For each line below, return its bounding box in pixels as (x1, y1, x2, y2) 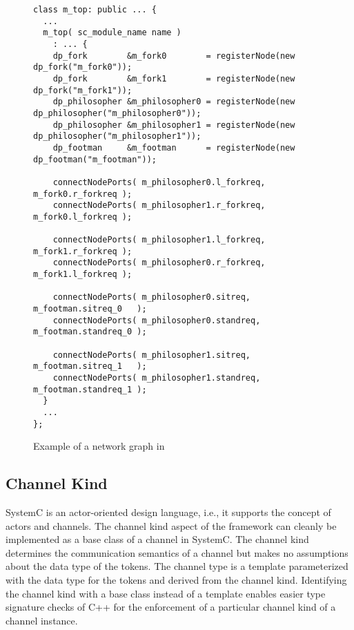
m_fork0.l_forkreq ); (33, 211, 132, 222)
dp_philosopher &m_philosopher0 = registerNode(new (52, 97, 295, 107)
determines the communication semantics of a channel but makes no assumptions (6, 545, 348, 560)
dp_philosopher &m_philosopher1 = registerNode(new (52, 120, 295, 130)
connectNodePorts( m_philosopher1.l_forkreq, (52, 235, 266, 245)
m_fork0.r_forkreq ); (33, 189, 132, 199)
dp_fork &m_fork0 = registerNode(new (52, 50, 295, 61)
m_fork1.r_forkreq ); (33, 246, 132, 256)
